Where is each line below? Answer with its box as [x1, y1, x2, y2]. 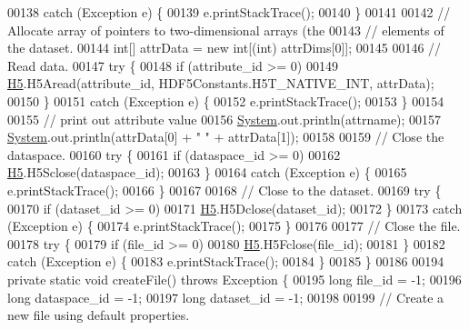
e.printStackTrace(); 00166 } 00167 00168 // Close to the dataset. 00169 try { [7, 180, 442, 199]
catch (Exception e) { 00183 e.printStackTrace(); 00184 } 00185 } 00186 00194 [7, 252, 444, 271]
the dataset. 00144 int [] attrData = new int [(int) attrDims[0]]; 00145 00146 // [7, 38, 442, 57]
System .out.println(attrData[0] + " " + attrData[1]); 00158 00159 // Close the [7, 127, 444, 146]
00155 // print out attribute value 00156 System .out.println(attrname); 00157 [7, 109, 442, 128]
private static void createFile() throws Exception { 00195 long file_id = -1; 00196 [7, 269, 462, 288]
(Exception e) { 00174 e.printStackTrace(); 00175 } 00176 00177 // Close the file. [7, 216, 461, 235]
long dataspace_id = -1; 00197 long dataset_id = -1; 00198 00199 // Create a [7, 287, 444, 306]
